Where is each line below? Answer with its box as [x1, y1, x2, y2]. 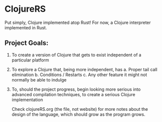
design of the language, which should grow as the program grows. [11, 111, 146, 117]
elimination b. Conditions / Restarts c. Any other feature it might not [11, 72, 147, 78]
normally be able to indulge [11, 77, 67, 82]
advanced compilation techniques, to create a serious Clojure [11, 91, 135, 97]
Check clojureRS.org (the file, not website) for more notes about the [11, 106, 148, 112]
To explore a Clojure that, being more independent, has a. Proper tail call [11, 66, 158, 72]
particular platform [11, 57, 49, 63]
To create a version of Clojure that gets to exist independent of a [11, 52, 142, 58]
